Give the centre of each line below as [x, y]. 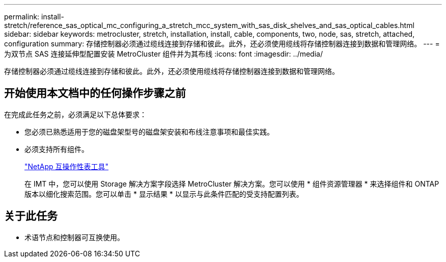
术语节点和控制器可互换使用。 [74, 237]
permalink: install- [34, 17]
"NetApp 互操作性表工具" [67, 166]
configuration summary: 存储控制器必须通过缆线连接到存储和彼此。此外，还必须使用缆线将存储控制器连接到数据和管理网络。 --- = [222, 44]
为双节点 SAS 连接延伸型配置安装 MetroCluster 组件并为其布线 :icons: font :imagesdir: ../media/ [163, 54]
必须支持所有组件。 [57, 149]
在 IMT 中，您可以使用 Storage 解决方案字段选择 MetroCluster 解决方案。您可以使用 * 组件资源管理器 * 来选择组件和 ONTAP [232, 184]
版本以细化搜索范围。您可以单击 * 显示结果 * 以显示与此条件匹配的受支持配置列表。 [164, 194]
